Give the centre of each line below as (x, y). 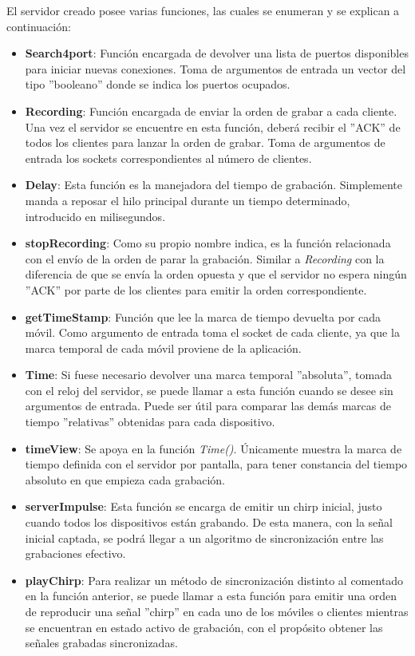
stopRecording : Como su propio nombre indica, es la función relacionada (208, 243)
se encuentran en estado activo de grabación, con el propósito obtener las (204, 627)
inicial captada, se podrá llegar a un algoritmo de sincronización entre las (204, 537)
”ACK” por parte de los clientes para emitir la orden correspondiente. (196, 289)
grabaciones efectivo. (75, 553)
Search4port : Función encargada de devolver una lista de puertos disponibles (217, 53)
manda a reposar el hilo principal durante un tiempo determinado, (188, 200)
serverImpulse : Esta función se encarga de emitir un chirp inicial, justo (204, 506)
